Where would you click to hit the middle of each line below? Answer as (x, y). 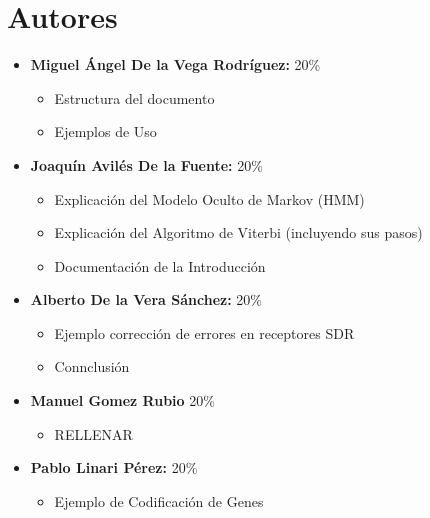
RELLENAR (93, 433)
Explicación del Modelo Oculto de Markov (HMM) (209, 198)
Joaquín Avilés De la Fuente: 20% (146, 164)
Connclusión (92, 366)
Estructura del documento (134, 97)
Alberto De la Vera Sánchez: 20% (146, 299)
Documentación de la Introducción (160, 265)
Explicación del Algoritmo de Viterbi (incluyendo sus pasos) (238, 232)
